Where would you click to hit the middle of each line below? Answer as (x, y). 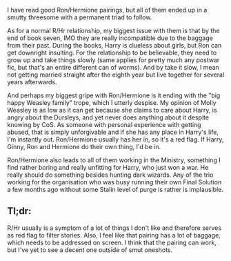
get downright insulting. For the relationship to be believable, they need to (112, 52)
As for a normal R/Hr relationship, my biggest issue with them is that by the (113, 31)
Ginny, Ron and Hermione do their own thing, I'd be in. (84, 147)
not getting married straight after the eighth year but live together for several (116, 75)
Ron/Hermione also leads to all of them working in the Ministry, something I (114, 160)
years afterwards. (32, 82)
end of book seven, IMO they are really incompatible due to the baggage (110, 38)
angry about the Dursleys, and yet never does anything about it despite (108, 117)
